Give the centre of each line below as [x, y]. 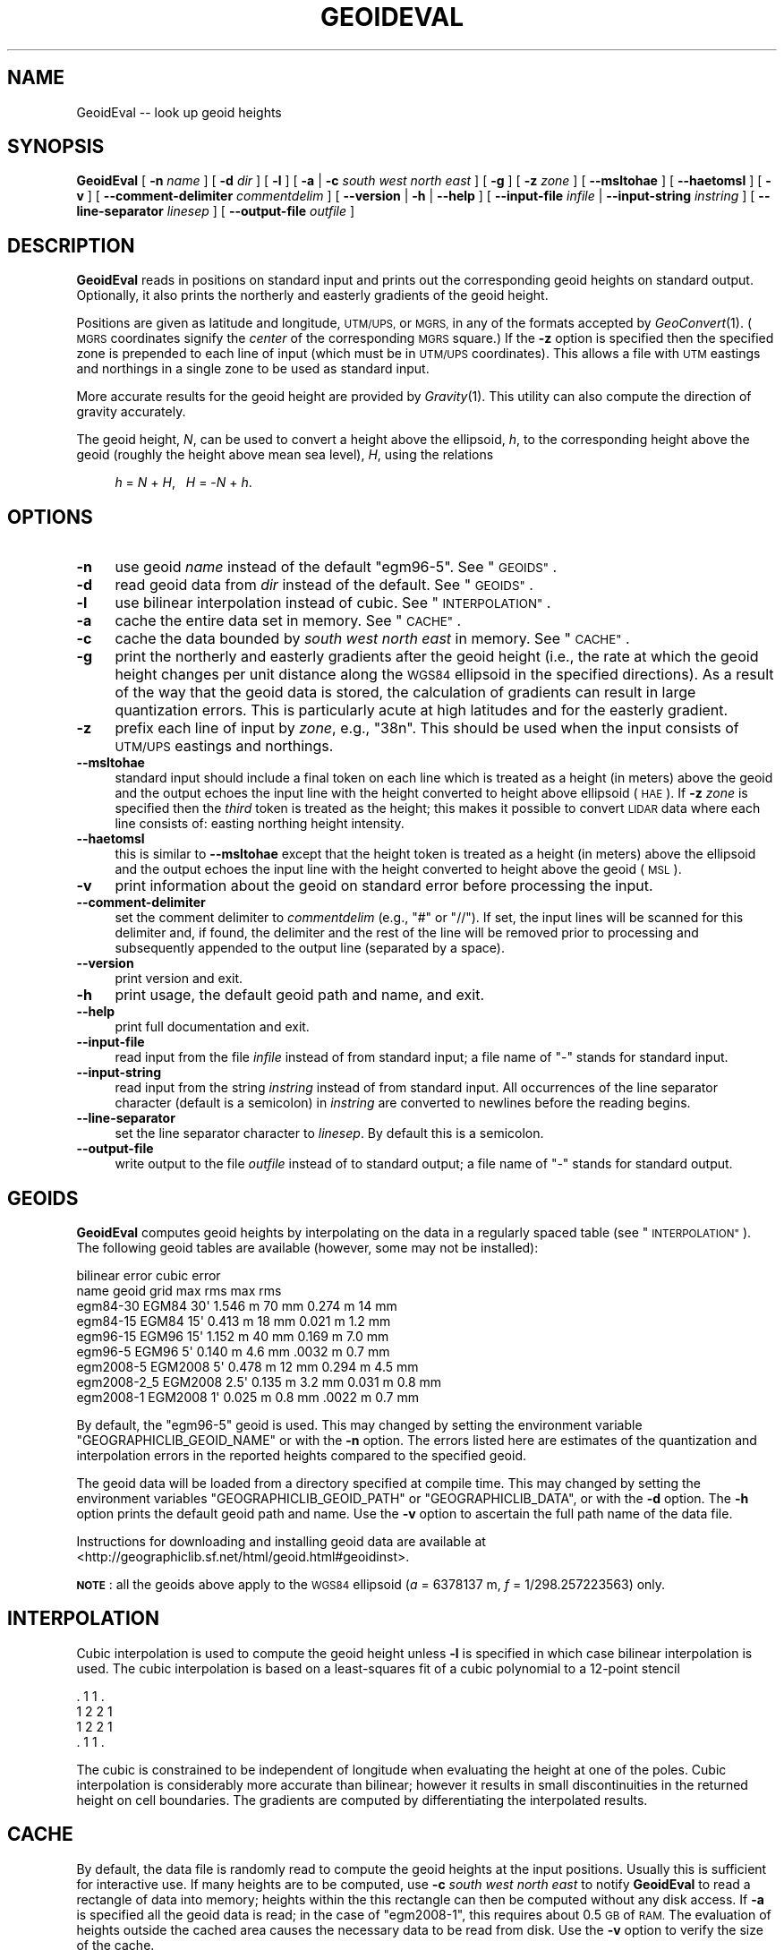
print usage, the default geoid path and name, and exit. [299, 995]
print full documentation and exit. [212, 1027]
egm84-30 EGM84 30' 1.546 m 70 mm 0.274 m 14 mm [237, 1305]
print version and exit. [179, 979]
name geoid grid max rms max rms [179, 1290]
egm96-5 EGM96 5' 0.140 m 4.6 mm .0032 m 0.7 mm [233, 1351]
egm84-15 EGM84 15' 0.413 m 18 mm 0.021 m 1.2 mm [234, 1321]
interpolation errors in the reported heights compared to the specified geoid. [301, 1455]
